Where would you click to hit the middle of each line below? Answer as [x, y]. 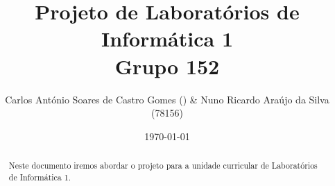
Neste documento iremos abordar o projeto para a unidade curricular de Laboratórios [163, 166]
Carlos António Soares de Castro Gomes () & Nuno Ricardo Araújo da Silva [167, 99]
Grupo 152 [167, 66]
